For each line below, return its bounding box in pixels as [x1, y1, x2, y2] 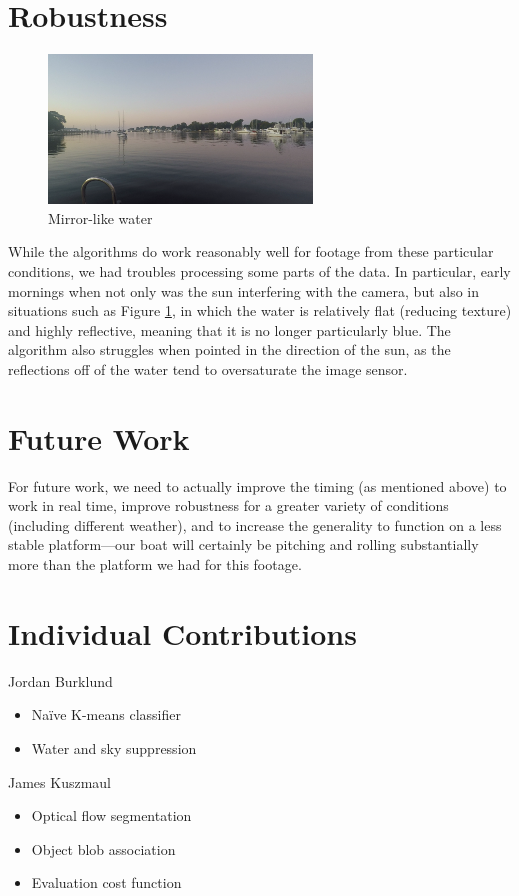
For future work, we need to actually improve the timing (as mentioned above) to [8, 475, 507, 496]
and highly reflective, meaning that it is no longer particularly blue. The [8, 319, 451, 340]
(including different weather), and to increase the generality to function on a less [8, 514, 502, 535]
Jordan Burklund [8, 670, 113, 691]
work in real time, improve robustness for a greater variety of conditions [8, 495, 449, 516]
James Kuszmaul [8, 771, 111, 792]
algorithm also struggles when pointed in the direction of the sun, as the [8, 339, 451, 360]
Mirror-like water [48, 207, 153, 228]
